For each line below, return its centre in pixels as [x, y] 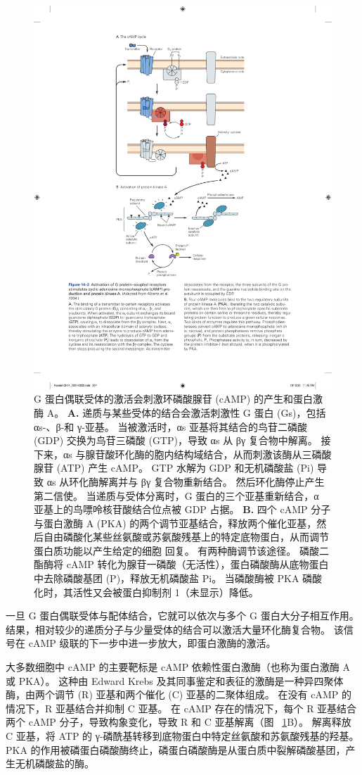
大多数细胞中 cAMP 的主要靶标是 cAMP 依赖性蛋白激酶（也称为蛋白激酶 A [178, 667]
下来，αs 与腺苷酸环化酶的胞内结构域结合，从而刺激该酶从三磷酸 [183, 454]
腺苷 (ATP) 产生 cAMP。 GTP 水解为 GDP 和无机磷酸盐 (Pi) [174, 468]
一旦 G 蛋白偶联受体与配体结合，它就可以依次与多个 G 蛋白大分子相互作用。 [182, 616]
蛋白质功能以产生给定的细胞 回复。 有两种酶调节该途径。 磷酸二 [181, 550]
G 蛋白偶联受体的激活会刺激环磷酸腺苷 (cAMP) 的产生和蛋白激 [178, 399]
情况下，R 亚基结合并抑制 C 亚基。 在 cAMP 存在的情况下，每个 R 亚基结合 [181, 708]
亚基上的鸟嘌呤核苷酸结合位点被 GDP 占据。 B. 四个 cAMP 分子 [182, 509]
